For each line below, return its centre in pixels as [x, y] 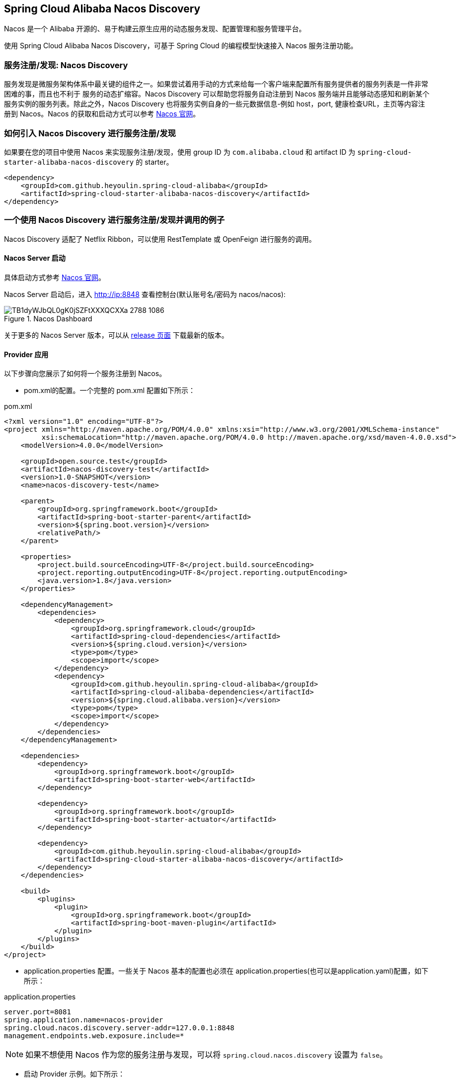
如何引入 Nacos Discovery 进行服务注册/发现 [90, 133]
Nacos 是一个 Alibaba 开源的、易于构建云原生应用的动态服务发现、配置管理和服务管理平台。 [155, 29]
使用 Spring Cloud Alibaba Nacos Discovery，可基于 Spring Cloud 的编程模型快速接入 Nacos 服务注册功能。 [181, 46]
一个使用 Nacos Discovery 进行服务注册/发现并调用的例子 [115, 220]
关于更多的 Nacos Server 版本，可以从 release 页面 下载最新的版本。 [116, 335]
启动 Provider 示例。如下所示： [75, 1074]
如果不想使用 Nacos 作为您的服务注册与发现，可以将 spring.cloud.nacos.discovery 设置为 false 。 [207, 1055]
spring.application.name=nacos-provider [84, 1020]
